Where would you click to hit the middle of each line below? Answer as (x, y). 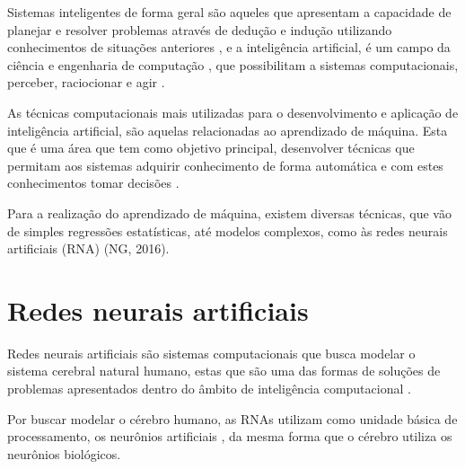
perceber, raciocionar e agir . (86, 82)
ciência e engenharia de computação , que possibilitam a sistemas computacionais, (233, 64)
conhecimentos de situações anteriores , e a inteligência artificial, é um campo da (229, 47)
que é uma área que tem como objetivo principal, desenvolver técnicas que (211, 148)
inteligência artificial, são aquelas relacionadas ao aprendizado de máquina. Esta (228, 130)
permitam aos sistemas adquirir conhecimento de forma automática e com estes (225, 165)
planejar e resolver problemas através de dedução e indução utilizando (200, 29)
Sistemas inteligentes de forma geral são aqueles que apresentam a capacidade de (229, 12)
